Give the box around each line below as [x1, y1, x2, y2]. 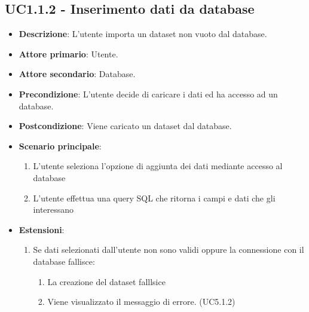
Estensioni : [19, 223, 65, 235]
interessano [33, 203, 74, 216]
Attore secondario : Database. [19, 68, 136, 80]
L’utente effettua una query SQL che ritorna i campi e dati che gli [33, 191, 276, 204]
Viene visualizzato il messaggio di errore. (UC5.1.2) [47, 295, 235, 308]
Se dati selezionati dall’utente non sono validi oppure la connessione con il [33, 243, 304, 256]
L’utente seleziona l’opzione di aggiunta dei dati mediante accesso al [33, 160, 283, 172]
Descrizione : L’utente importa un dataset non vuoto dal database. [19, 27, 267, 40]
